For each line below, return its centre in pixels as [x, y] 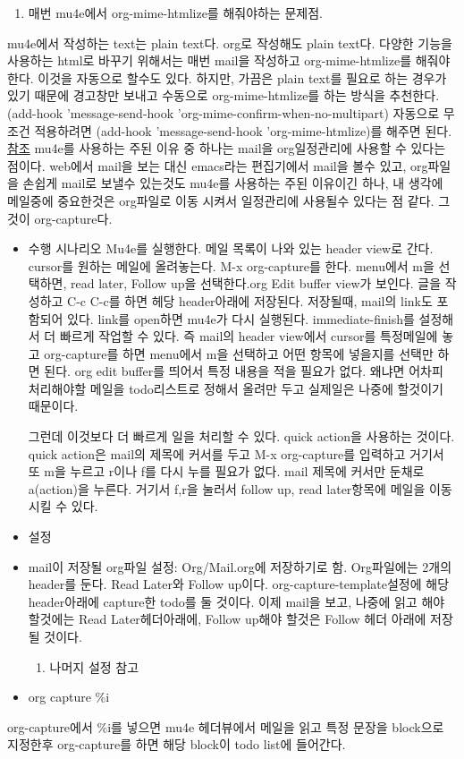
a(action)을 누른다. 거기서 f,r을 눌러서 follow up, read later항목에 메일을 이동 [240, 488]
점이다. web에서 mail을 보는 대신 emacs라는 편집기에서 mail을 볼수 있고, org [218, 165]
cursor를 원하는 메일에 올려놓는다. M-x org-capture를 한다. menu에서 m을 [231, 265]
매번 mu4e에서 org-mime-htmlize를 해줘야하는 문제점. [176, 13]
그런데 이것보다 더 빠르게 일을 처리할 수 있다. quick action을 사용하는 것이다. [241, 436]
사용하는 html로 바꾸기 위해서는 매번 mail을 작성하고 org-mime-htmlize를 [210, 60]
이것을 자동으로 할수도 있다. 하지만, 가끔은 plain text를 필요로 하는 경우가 [242, 77]
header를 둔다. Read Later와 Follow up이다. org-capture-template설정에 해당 [239, 584]
